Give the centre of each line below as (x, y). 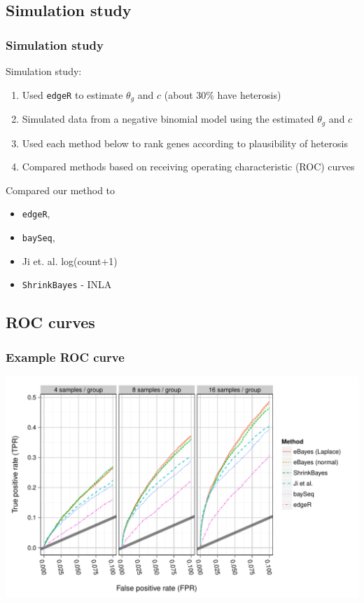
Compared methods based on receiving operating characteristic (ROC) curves (188, 167)
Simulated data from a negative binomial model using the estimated (168, 119)
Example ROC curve (65, 357)
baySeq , (38, 237)
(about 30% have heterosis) (223, 94)
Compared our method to (61, 190)
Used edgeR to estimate (72, 94)
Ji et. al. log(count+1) (70, 260)
